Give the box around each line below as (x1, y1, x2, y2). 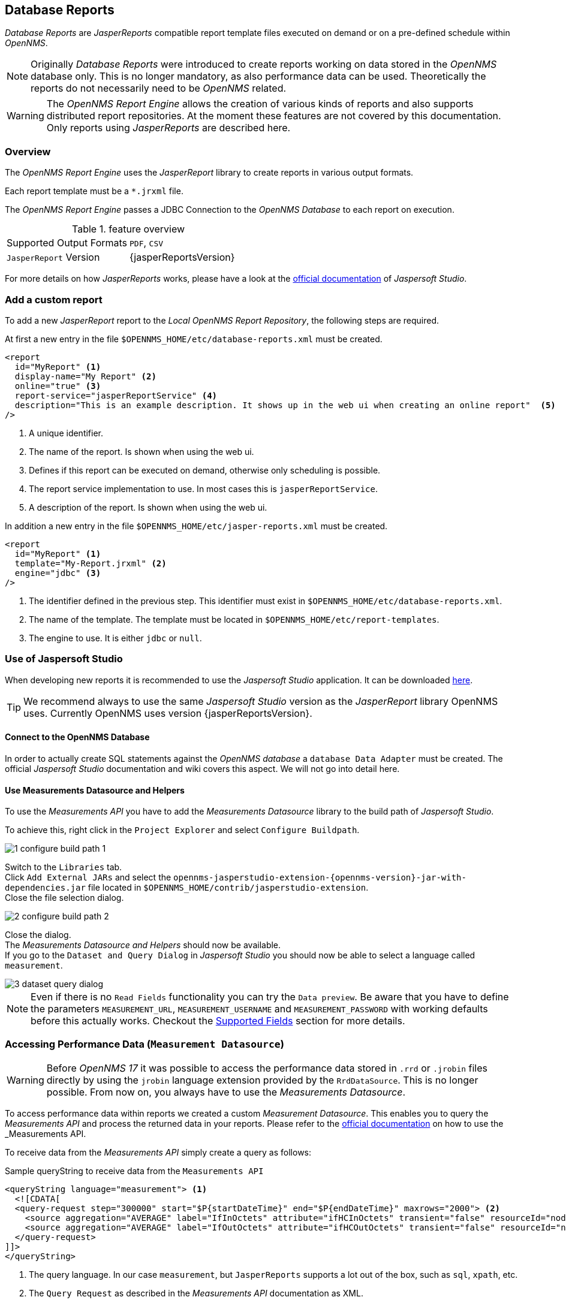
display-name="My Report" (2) (14, 371, 156, 381)
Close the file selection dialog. (5, 892, 124, 903)
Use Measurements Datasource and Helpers (5, 785, 185, 795)
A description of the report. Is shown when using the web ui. (29, 502, 267, 512)
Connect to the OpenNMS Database (5, 732, 150, 743)
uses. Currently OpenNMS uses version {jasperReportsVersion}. (23, 707, 312, 719)
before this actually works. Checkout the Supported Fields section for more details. (31, 1015, 405, 1027)
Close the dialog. (5, 930, 71, 940)
